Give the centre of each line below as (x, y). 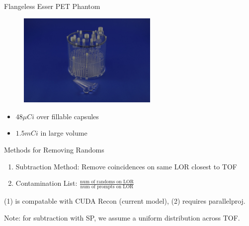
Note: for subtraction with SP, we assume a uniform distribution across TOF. (122, 217)
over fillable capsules (68, 116)
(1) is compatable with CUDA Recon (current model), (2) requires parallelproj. (125, 201)
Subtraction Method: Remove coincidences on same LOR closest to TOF (126, 166)
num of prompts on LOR (107, 187)
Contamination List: (46, 183)
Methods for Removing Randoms (54, 150)
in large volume (64, 133)
